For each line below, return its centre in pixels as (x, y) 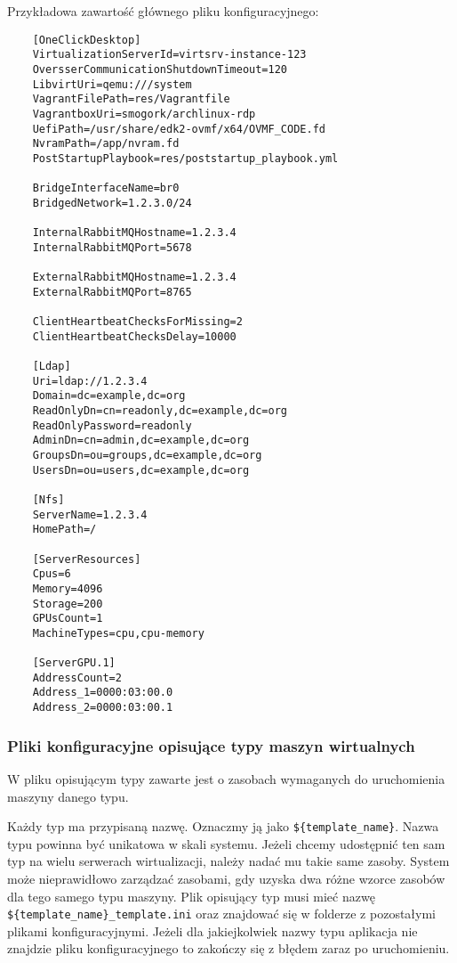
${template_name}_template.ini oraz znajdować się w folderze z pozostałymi (221, 914)
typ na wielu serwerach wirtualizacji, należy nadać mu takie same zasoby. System (228, 861)
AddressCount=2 (77, 677)
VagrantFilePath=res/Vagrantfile (131, 99)
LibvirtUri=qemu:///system (112, 84)
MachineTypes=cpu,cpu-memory (118, 633)
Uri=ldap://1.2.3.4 (90, 381)
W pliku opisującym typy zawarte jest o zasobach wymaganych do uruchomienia (226, 779)
